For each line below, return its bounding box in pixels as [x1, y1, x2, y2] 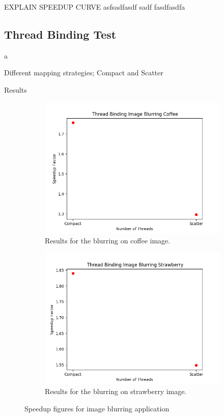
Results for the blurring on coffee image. [45, 235, 171, 246]
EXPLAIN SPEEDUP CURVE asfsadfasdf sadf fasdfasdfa [4, 2, 185, 12]
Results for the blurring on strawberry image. [45, 386, 187, 397]
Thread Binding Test [4, 26, 117, 42]
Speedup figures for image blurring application [24, 403, 170, 413]
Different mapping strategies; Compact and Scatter [4, 67, 163, 78]
